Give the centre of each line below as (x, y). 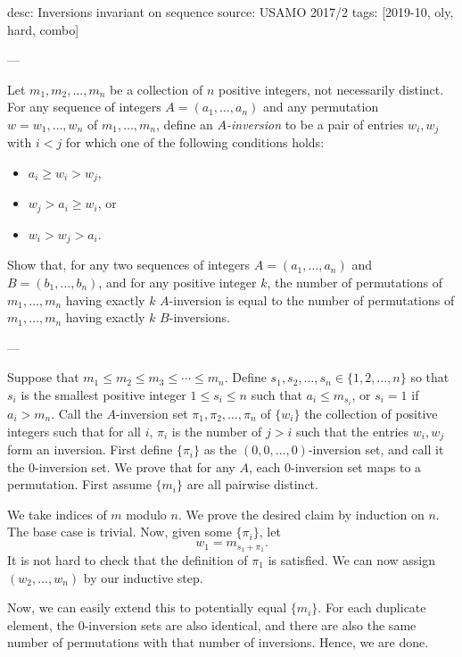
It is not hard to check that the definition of (128, 559)
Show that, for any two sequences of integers (129, 265)
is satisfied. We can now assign (352, 559)
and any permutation (321, 107)
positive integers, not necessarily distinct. (331, 89)
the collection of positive (371, 414)
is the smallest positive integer (103, 394)
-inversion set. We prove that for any (135, 466)
